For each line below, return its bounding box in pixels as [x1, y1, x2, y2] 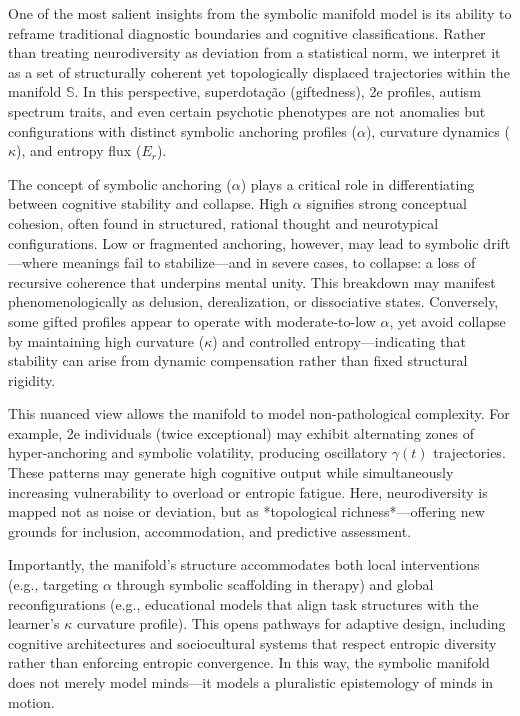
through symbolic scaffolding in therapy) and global [116, 574, 434, 595]
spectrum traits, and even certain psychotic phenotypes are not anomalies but [8, 100, 486, 121]
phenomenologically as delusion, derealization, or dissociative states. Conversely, [8, 291, 499, 312]
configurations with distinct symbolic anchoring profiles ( [8, 120, 357, 141]
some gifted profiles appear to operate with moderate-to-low [8, 310, 376, 331]
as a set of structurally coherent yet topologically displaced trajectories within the [8, 61, 510, 82]
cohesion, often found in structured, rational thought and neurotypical [8, 212, 439, 233]
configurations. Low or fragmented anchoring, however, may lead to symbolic [8, 232, 479, 253]
